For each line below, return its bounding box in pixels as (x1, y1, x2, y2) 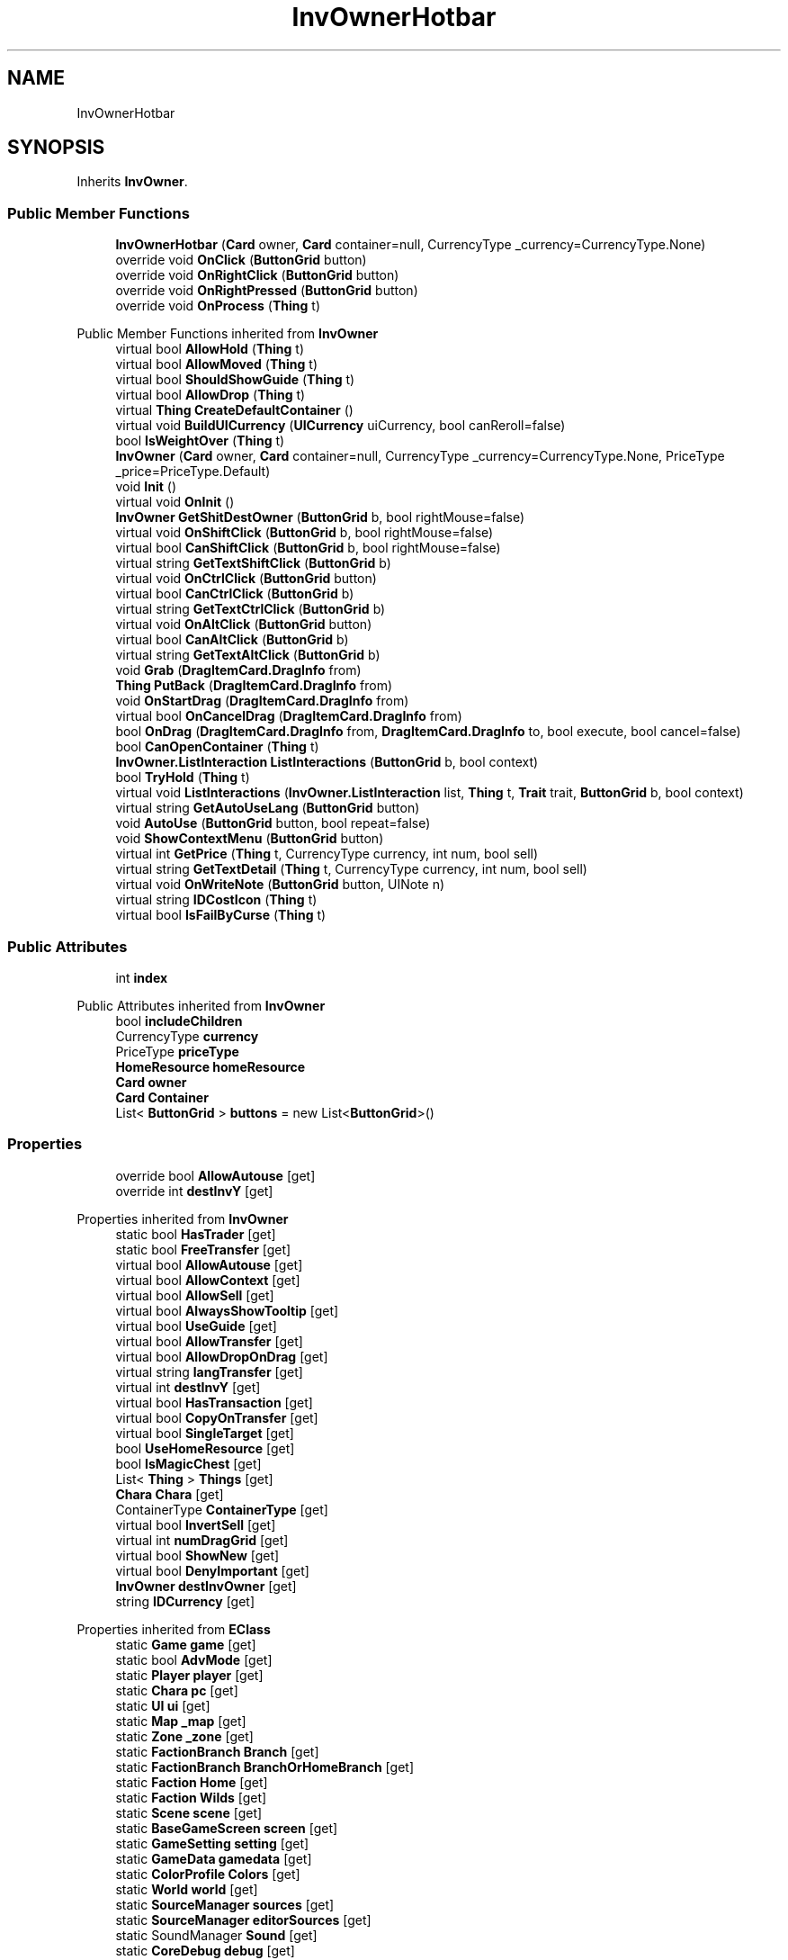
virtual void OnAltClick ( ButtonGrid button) (115, 616, 372, 633)
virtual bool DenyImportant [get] (115, 1562, 309, 1578)
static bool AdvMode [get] (115, 1651, 273, 1668)
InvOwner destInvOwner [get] (115, 1578, 297, 1594)
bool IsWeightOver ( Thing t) (115, 433, 285, 449)
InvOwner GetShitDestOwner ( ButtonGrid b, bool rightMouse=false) (115, 509, 525, 526)
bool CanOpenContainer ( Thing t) (115, 739, 319, 755)
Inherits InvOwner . (76, 174, 188, 190)
